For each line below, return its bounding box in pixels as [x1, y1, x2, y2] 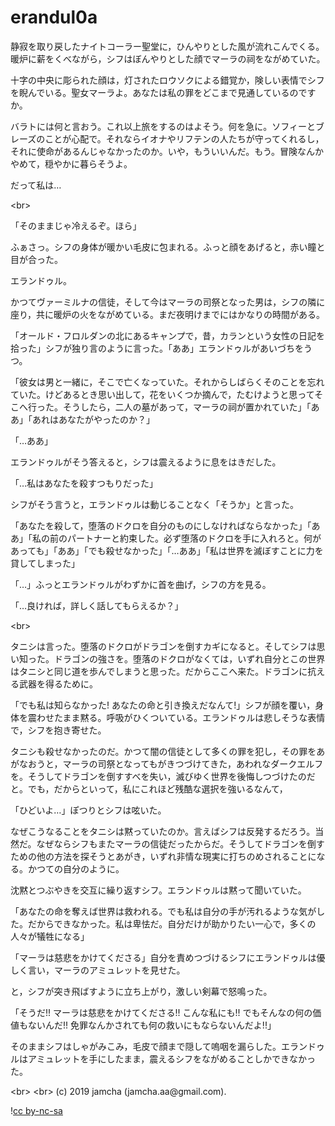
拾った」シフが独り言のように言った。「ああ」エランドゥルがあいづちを [10, 342, 304, 354]
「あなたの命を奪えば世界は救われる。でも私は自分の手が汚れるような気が [10, 905, 317, 917]
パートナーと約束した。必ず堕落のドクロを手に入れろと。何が [66, 532, 322, 544]
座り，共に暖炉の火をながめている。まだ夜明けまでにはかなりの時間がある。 [10, 308, 326, 320]
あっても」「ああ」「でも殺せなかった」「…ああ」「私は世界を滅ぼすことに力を [10, 544, 324, 556]
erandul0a [10, 6, 98, 29]
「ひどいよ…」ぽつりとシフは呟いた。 [10, 804, 167, 816]
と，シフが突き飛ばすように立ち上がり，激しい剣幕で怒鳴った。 [10, 985, 273, 997]
